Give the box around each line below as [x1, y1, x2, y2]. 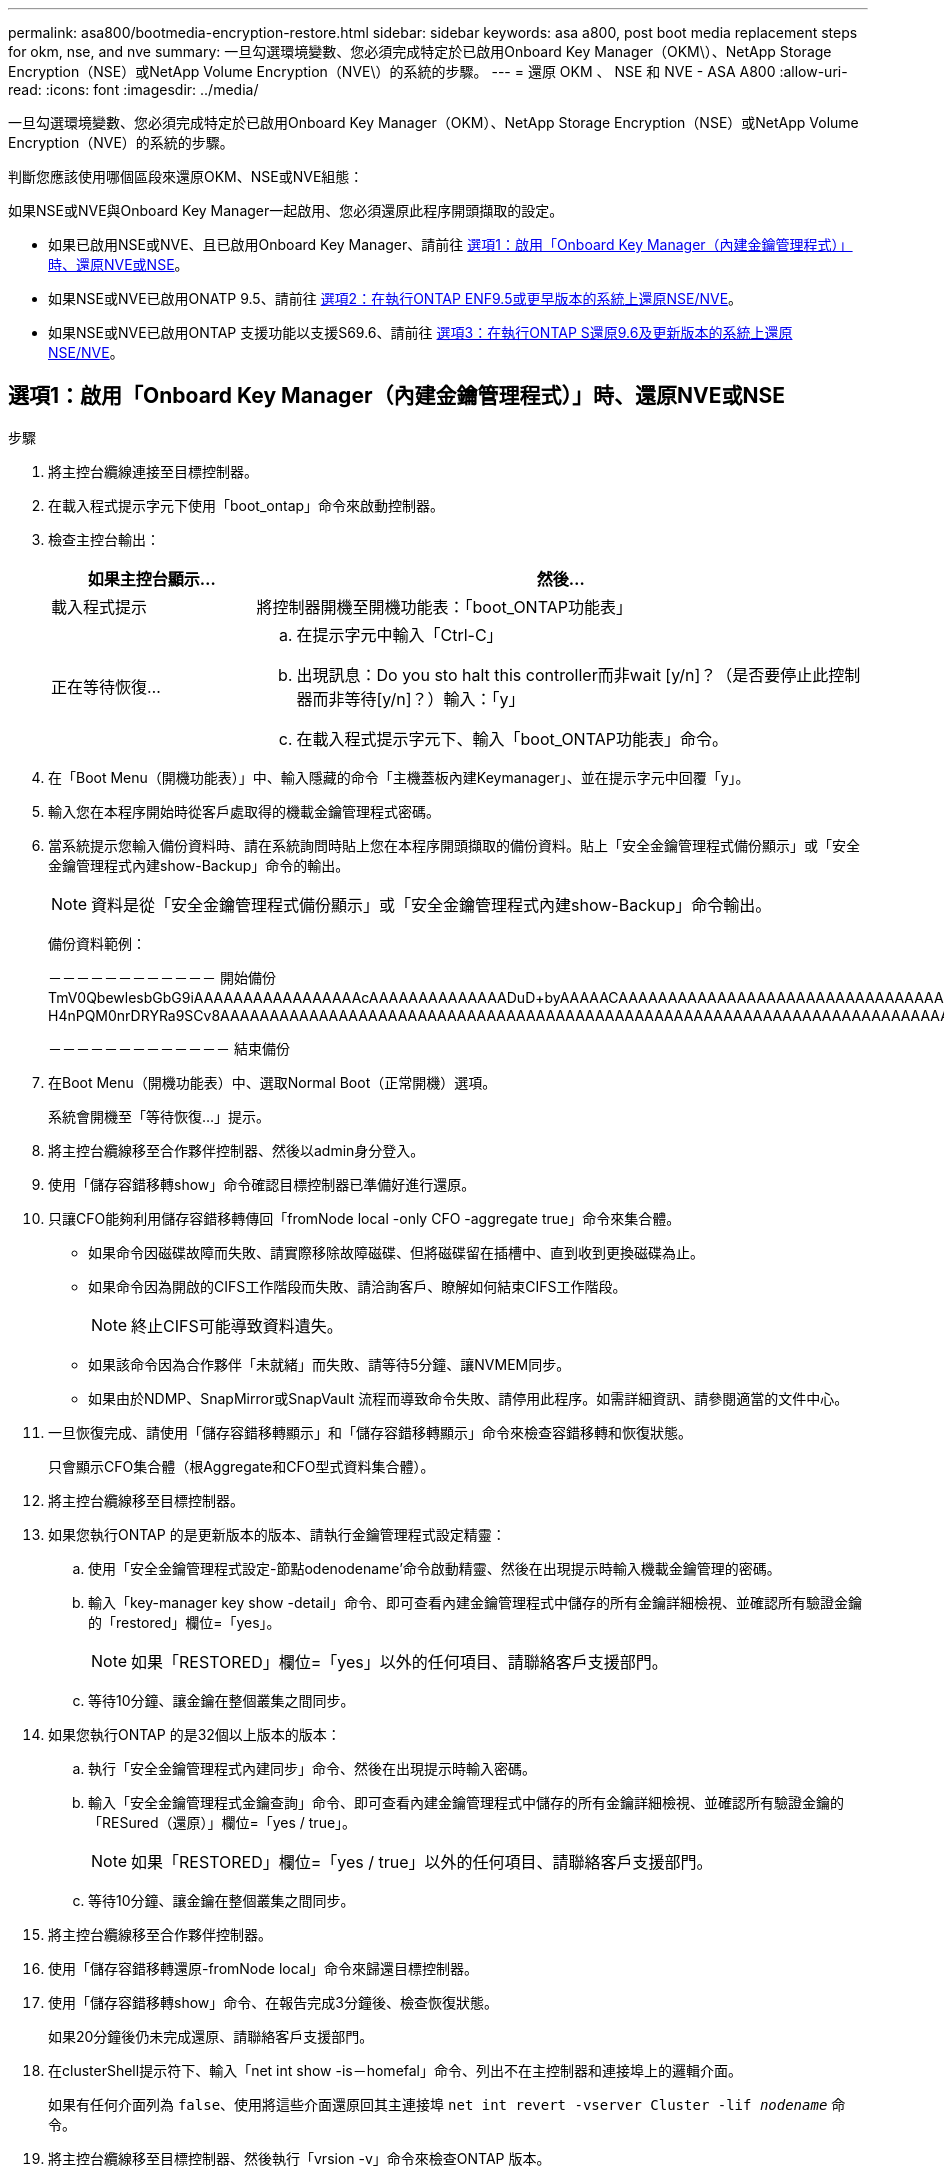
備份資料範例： [48, 934, 146, 952]
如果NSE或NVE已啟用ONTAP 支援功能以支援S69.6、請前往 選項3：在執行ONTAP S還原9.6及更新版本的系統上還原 [48, 324, 793, 341]
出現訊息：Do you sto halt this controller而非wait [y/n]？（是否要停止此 [296, 664, 829, 685]
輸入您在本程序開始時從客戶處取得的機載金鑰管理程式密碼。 [48, 802, 440, 820]
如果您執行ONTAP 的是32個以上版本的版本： [48, 1725, 341, 1743]
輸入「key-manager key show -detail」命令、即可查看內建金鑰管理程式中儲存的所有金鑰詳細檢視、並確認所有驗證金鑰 [88, 1593, 862, 1611]
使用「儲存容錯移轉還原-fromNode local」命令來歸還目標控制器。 [48, 1959, 479, 1977]
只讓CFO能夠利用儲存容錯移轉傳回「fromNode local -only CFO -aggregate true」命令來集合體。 [48, 1209, 681, 1227]
